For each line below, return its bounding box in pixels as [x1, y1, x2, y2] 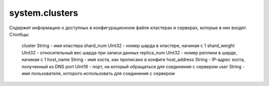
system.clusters [9, 7, 78, 18]
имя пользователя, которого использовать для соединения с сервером [21, 70, 175, 76]
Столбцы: [9, 31, 29, 37]
